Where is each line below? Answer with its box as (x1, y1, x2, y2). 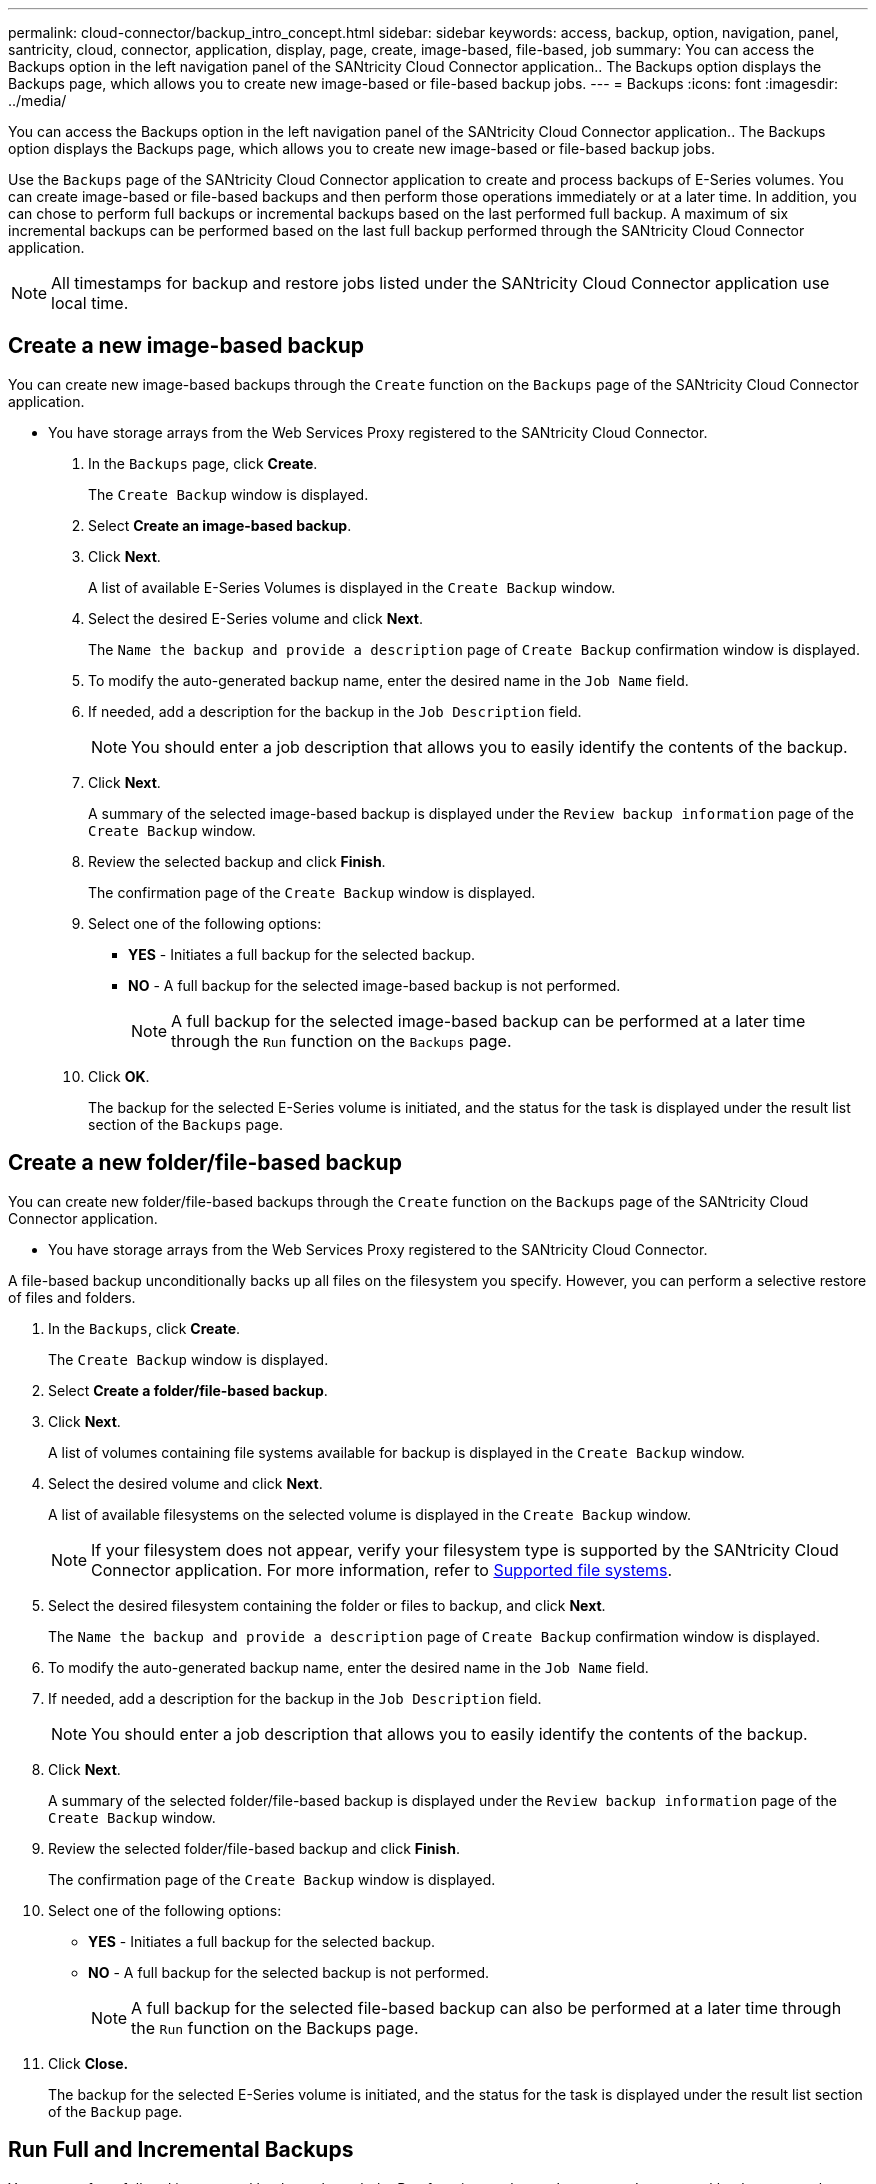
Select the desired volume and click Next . (48, 1474, 323, 1492)
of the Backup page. (48, 2102, 183, 2120)
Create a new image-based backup (8, 333, 364, 359)
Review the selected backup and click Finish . (88, 852, 386, 870)
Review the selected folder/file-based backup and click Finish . (48, 1839, 460, 1857)
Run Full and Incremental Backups (8, 2137, 354, 2163)
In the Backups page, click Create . (88, 454, 318, 472)
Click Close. (48, 2054, 129, 2072)
